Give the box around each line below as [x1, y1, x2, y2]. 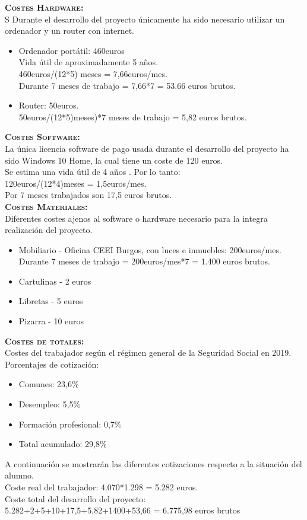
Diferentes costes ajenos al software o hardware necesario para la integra [5, 212, 268, 224]
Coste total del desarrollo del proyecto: [5, 492, 146, 505]
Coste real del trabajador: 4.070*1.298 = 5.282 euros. [5, 481, 198, 493]
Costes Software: [5, 130, 80, 143]
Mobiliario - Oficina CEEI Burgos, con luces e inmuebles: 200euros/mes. [18, 243, 281, 256]
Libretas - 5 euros [18, 295, 83, 307]
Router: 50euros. [18, 99, 79, 111]
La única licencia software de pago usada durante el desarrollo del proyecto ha [5, 142, 289, 154]
